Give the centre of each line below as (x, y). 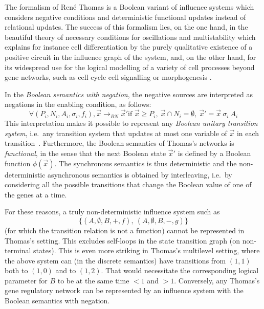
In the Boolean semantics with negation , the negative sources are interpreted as (129, 94)
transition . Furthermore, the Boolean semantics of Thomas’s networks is (119, 143)
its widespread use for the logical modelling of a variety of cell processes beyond (130, 67)
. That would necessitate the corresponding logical (180, 270)
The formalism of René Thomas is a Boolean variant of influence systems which (129, 7)
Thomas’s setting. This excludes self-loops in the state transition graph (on (123, 240)
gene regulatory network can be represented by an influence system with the (124, 290)
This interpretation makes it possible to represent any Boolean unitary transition (131, 123)
